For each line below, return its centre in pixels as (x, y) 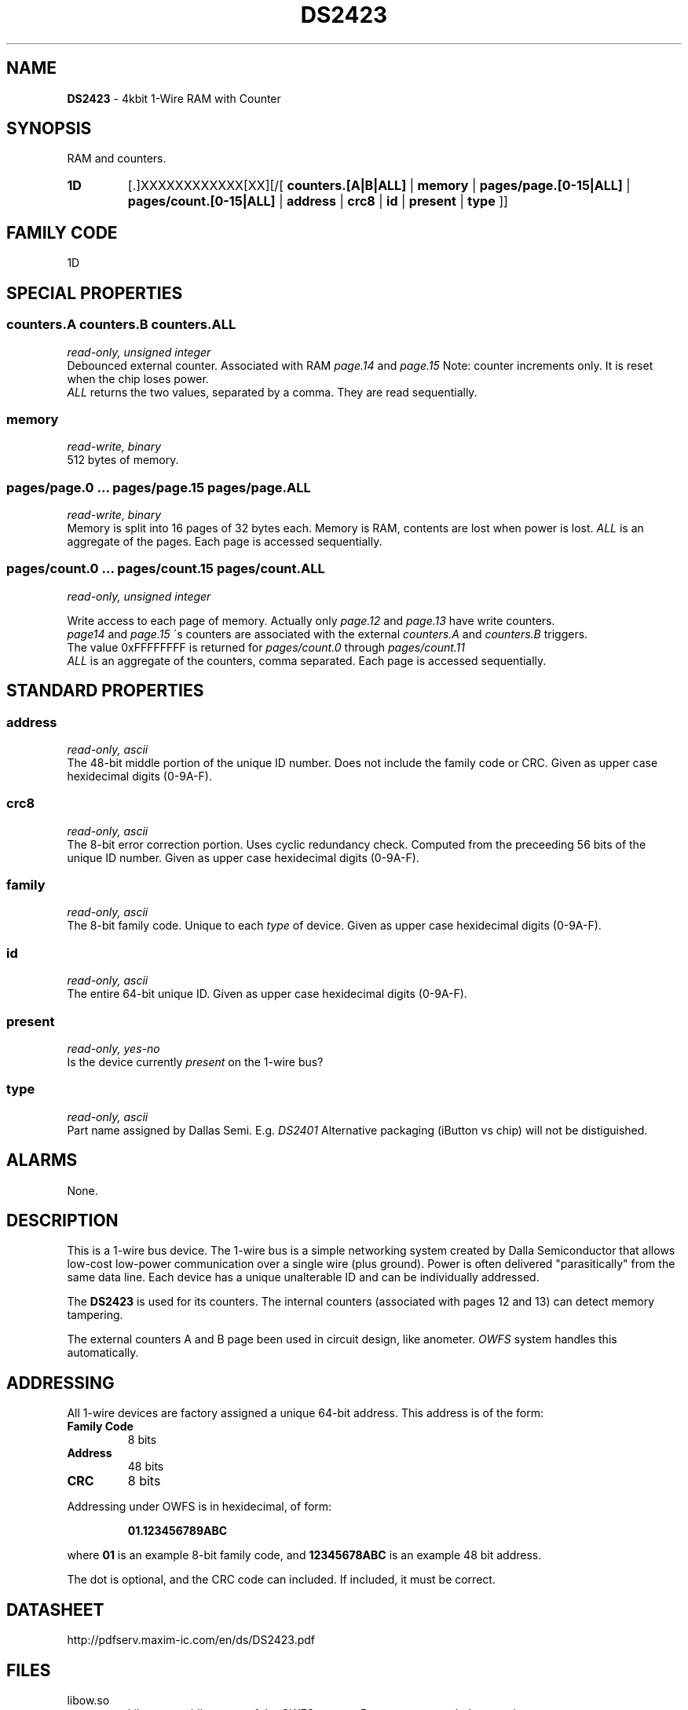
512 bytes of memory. (123, 460)
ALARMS (42, 1160)
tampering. (95, 1315)
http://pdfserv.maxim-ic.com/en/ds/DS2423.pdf (191, 1640)
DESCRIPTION (62, 1220)
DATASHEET (55, 1610)
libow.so (88, 1700)
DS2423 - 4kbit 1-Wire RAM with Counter (174, 98)
